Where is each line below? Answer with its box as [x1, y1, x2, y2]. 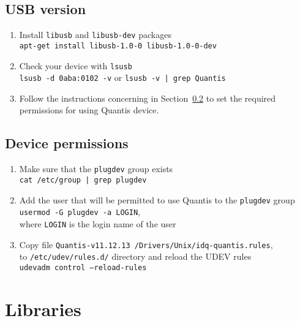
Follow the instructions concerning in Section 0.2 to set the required [19, 91, 276, 104]
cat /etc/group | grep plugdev [19, 175, 147, 184]
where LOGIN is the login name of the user [19, 217, 176, 230]
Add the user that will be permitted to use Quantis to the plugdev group [19, 193, 295, 206]
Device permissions [5, 134, 129, 153]
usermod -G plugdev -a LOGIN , [19, 205, 140, 218]
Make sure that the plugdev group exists [19, 162, 173, 175]
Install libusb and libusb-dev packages [19, 28, 171, 41]
